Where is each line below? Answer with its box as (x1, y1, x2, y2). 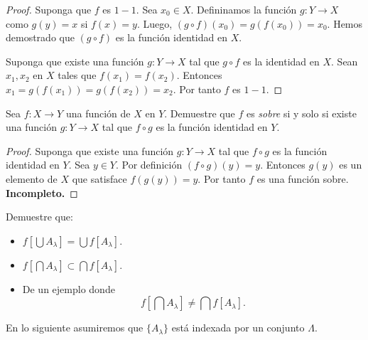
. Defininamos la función (190, 2, 297, 16)
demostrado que (6, 30, 75, 45)
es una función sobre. (256, 171, 349, 186)
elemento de (6, 171, 58, 186)
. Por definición (115, 157, 183, 172)
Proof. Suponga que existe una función (6, 143, 174, 158)
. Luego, (136, 16, 173, 31)
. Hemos (327, 16, 363, 31)
